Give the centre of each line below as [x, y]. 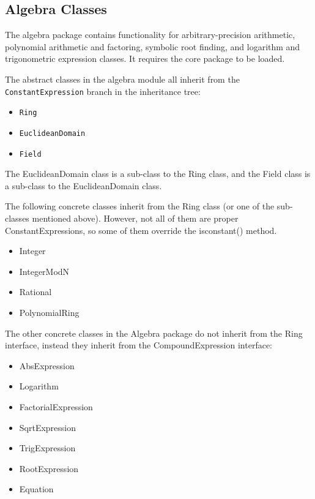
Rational [35, 292]
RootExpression [49, 468]
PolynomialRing [49, 312]
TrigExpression [47, 448]
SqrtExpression [48, 427]
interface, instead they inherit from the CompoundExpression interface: [139, 345]
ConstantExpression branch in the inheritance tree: [103, 91]
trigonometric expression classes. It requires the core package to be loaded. [145, 58]
